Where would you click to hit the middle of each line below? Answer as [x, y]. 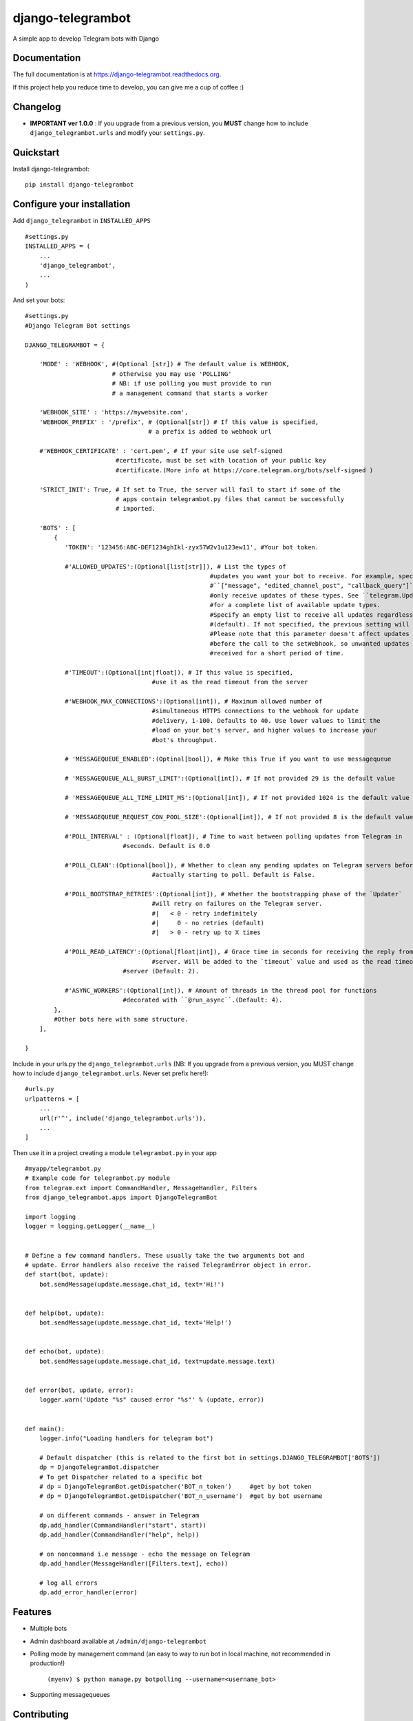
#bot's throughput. [184, 740]
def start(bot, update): [67, 1275]
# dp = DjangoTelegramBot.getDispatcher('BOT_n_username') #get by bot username [181, 1496]
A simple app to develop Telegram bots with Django [86, 39]
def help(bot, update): [65, 1313]
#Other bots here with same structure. [121, 1019]
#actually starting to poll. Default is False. [234, 875]
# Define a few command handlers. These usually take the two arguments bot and [165, 1255]
